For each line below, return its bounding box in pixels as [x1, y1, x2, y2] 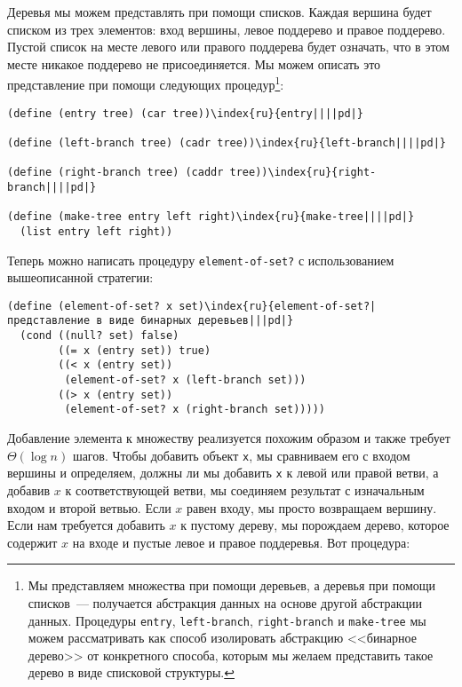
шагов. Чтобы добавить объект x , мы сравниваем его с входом [72, 446, 410, 464]
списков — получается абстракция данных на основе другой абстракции [28, 593, 422, 612]
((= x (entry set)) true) [58, 343, 211, 357]
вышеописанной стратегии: [7, 268, 154, 287]
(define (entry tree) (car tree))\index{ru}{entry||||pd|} [7, 107, 363, 120]
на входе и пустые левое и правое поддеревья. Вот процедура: [72, 533, 410, 551]
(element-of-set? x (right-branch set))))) [64, 403, 325, 416]
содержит [7, 533, 58, 551]
